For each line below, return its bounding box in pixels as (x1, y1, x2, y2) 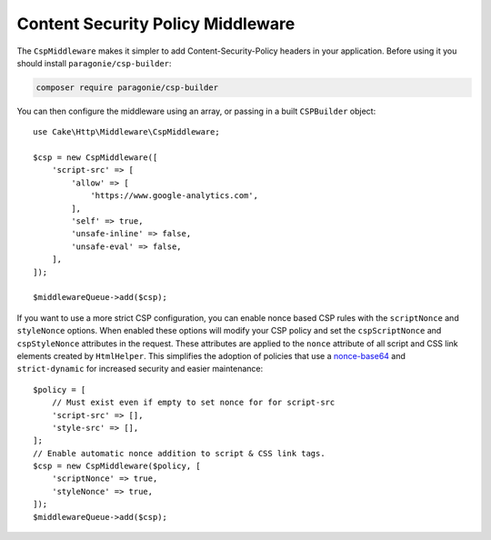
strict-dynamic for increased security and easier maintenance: (16, 364, 264, 375)
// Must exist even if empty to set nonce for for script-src (51, 397, 336, 408)
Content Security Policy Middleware (16, 14, 296, 34)
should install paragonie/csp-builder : (16, 57, 172, 68)
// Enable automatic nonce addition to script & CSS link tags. (33, 448, 326, 458)
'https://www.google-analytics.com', (90, 191, 259, 201)
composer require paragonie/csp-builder (35, 82, 218, 93)
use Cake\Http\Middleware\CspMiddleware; (33, 127, 220, 137)
